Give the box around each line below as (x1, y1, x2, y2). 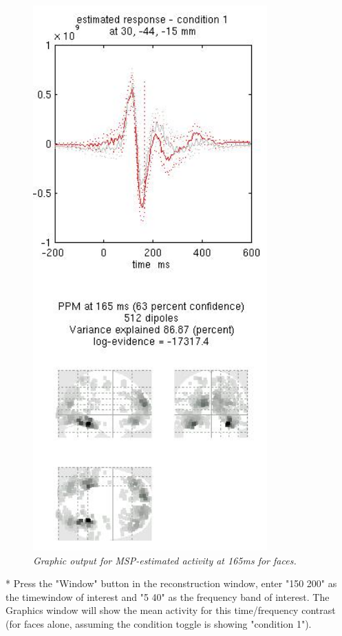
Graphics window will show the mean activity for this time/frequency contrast (6, 603, 336, 617)
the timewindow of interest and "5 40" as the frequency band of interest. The (6, 589, 330, 604)
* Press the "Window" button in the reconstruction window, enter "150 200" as (6, 576, 337, 591)
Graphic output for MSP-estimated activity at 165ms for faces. (33, 553, 297, 567)
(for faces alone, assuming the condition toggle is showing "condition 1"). (6, 617, 312, 631)
